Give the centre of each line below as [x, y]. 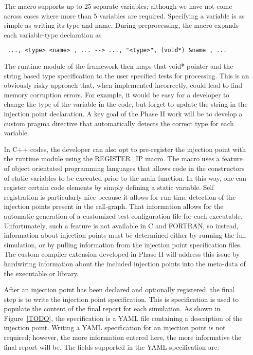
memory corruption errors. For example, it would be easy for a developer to [117, 94]
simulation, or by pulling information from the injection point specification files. [123, 244]
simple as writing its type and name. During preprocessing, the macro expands [121, 25]
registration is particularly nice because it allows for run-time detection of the [120, 196]
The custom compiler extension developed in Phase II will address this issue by [122, 254]
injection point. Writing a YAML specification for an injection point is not [115, 327]
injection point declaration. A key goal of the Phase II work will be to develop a [123, 113]
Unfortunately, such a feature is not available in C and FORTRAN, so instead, [121, 225]
